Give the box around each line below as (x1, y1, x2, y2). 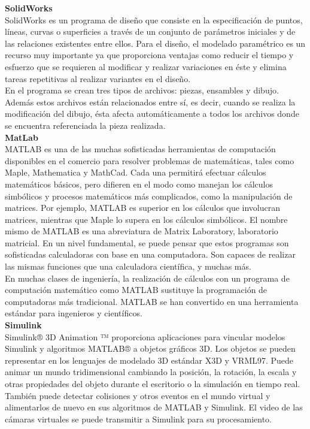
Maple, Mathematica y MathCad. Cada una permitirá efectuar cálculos (5, 166, 266, 179)
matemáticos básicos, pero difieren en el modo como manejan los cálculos (5, 177, 273, 190)
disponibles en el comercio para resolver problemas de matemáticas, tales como (5, 154, 294, 167)
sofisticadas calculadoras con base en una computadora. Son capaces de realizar (5, 248, 296, 261)
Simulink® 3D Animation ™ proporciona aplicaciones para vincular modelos (5, 330, 285, 343)
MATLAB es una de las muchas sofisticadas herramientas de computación (5, 143, 276, 155)
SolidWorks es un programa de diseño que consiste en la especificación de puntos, (5, 13, 303, 26)
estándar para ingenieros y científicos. (5, 307, 142, 319)
